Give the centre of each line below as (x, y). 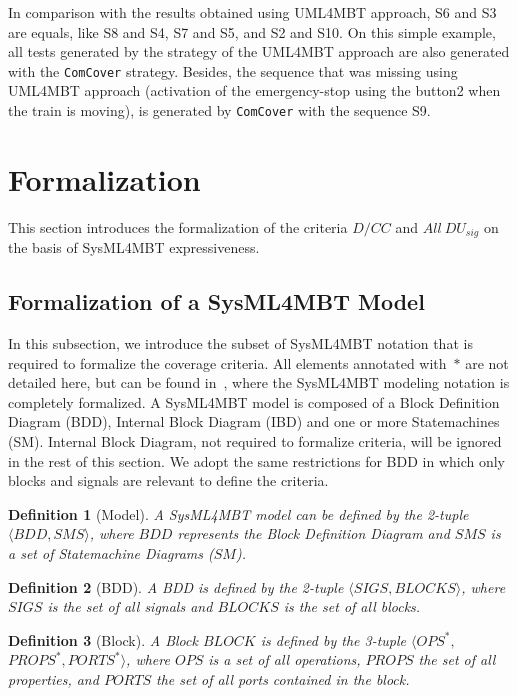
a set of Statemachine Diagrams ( (111, 553)
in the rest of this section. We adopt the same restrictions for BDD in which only (257, 460)
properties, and (53, 678)
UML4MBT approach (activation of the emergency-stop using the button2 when (254, 90)
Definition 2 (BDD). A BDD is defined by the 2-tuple (176, 586)
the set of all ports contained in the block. (283, 678)
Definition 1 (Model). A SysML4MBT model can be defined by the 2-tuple (238, 513)
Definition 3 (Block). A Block (103, 639)
